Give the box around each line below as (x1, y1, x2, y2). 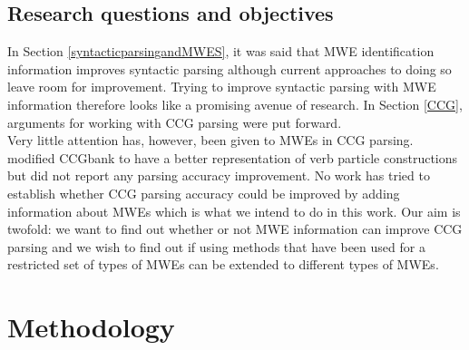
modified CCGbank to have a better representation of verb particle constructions (7, 148, 458, 167)
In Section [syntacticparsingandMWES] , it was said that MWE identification (7, 42, 435, 61)
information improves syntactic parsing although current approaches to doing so (7, 59, 452, 78)
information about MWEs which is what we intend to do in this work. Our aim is (7, 201, 461, 220)
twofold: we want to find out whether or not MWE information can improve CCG (7, 219, 463, 238)
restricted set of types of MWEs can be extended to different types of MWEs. (7, 255, 439, 274)
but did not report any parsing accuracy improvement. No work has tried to (7, 166, 430, 185)
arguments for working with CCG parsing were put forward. (7, 112, 342, 131)
